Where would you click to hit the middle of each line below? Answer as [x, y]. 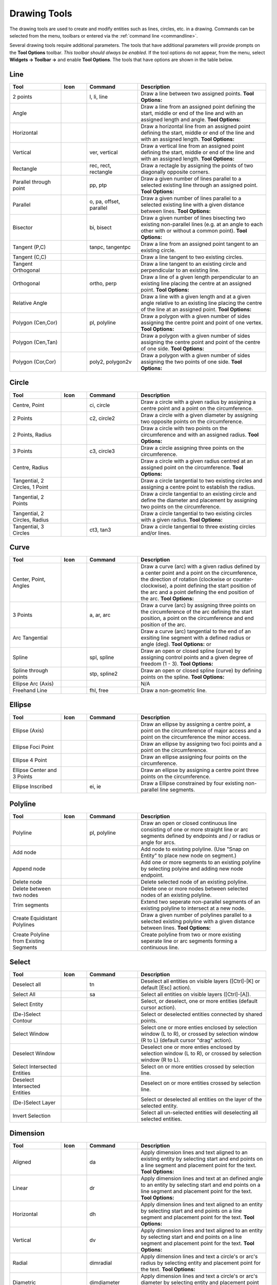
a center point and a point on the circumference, [199, 573]
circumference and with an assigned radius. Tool [200, 434]
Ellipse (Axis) [28, 730]
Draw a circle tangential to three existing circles [198, 526]
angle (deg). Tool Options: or [176, 644]
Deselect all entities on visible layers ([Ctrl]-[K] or [200, 981]
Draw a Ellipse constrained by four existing [192, 783]
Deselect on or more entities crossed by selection [201, 1083]
